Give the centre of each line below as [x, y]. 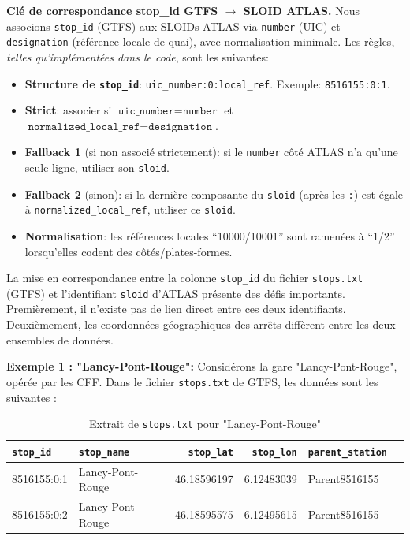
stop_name [104, 452]
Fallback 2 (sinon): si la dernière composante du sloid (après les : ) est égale [214, 194]
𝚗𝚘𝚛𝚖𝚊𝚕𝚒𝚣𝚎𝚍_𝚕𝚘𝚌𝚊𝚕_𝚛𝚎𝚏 [84, 127]
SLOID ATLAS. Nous [301, 10]
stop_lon [274, 452]
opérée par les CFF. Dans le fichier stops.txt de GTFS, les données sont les [192, 381]
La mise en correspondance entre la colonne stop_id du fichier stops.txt [185, 278]
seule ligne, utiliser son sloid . [97, 167]
